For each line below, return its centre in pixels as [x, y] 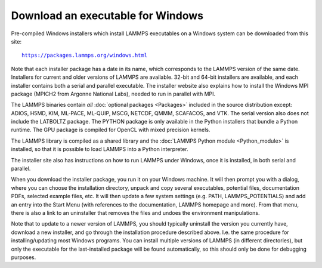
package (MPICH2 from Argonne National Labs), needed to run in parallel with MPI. [113, 94]
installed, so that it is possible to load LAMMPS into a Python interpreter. [100, 149]
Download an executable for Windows [107, 16]
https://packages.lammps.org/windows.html [85, 56]
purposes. [24, 257]
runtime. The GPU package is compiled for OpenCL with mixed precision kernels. [111, 130]
